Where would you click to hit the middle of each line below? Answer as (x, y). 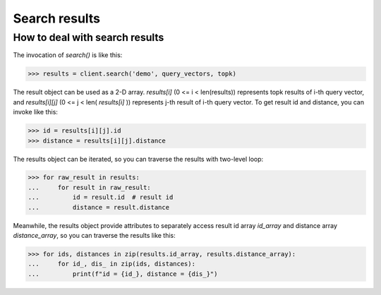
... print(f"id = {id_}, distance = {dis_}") (123, 274)
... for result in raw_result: (89, 187)
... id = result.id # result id (101, 197)
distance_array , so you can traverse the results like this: (94, 236)
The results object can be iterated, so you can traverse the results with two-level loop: (138, 159)
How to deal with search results (89, 37)
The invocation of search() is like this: (68, 55)
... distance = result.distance (98, 207)
